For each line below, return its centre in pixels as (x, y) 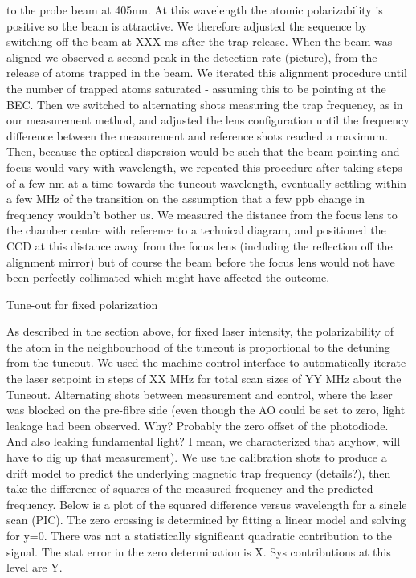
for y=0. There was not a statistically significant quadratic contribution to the (199, 535)
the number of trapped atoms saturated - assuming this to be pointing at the (196, 88)
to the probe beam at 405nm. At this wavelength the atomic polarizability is (195, 10)
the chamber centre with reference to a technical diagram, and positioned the (196, 230)
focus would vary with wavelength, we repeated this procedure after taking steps (204, 167)
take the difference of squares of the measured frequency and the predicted (190, 488)
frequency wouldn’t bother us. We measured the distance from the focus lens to (202, 214)
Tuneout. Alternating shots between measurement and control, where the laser (200, 394)
